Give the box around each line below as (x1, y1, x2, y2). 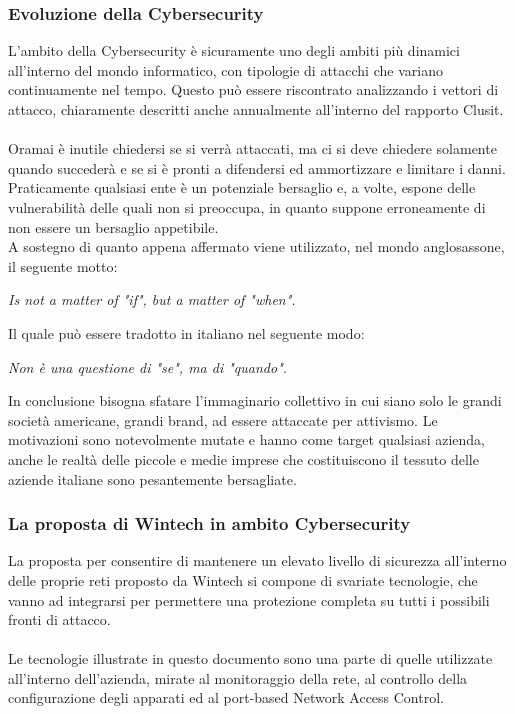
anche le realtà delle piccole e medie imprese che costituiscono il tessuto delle (8, 448, 479, 469)
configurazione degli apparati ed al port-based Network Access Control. (8, 687, 444, 708)
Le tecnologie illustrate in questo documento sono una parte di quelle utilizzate (8, 648, 493, 669)
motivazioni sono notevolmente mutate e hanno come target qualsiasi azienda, (8, 429, 486, 450)
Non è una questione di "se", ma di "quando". (8, 356, 288, 377)
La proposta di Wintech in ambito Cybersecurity (8, 511, 411, 536)
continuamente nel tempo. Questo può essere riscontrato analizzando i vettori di (8, 79, 499, 100)
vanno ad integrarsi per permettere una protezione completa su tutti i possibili (8, 589, 490, 610)
